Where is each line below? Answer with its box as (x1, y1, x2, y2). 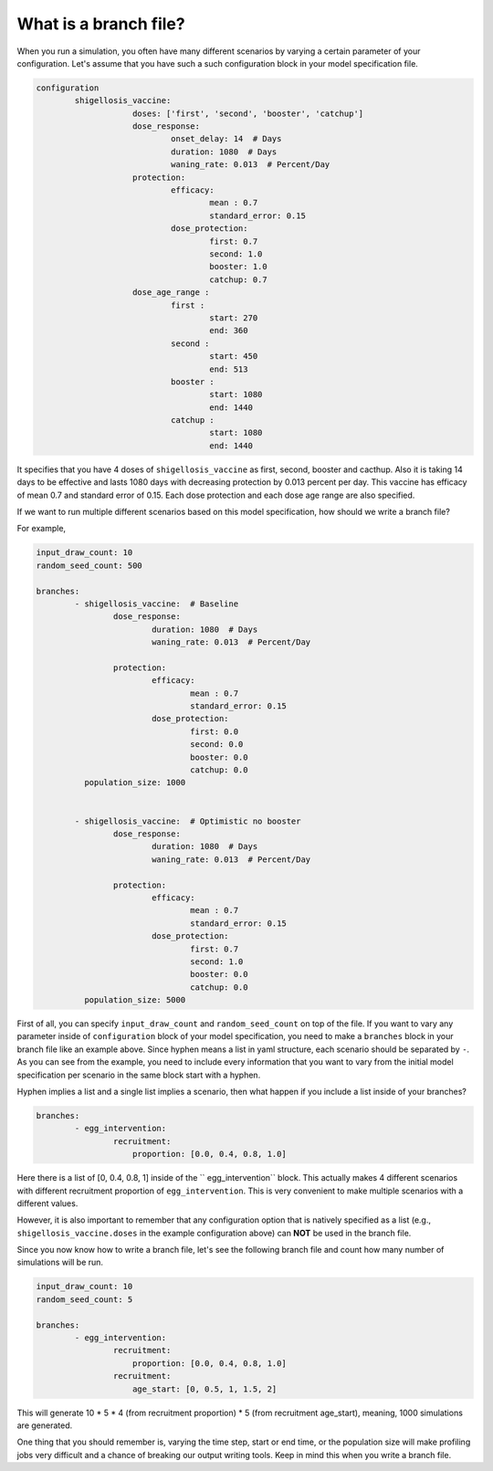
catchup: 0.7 (209, 274, 268, 285)
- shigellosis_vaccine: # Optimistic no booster (74, 815, 301, 826)
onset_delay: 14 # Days (170, 133, 282, 144)
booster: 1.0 (209, 261, 268, 272)
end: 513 (209, 363, 248, 374)
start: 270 (209, 312, 258, 323)
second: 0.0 (190, 740, 244, 750)
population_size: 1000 (83, 777, 186, 788)
